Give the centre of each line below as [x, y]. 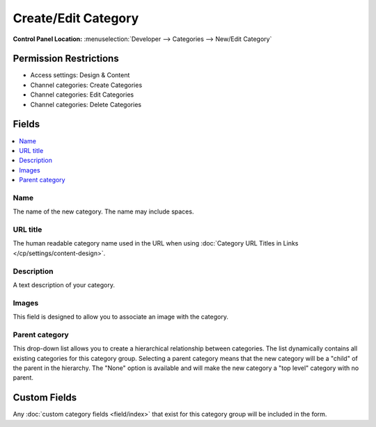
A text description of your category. [64, 284]
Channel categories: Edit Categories [82, 95]
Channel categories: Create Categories [86, 85]
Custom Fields [45, 397]
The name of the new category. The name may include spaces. [103, 211]
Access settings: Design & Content [80, 75]
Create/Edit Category [76, 18]
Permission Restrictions [66, 59]
